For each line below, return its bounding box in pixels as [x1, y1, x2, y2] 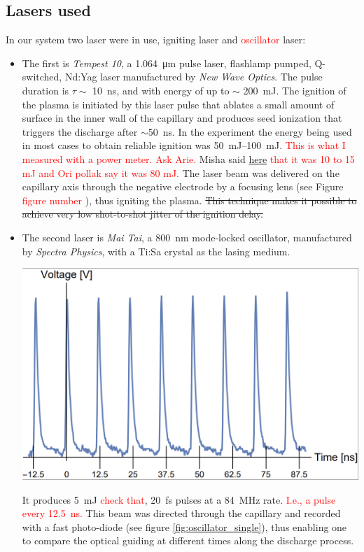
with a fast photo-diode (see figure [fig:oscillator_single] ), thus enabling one [22, 519, 347, 534]
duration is [22, 83, 69, 97]
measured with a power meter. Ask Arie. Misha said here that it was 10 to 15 [22, 151, 355, 166]
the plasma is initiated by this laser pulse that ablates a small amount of [22, 97, 335, 111]
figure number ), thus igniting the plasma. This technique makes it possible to [22, 192, 357, 207]
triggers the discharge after [22, 124, 138, 139]
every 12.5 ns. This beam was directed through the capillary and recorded [22, 506, 341, 521]
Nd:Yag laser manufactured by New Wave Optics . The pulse [64, 69, 323, 84]
